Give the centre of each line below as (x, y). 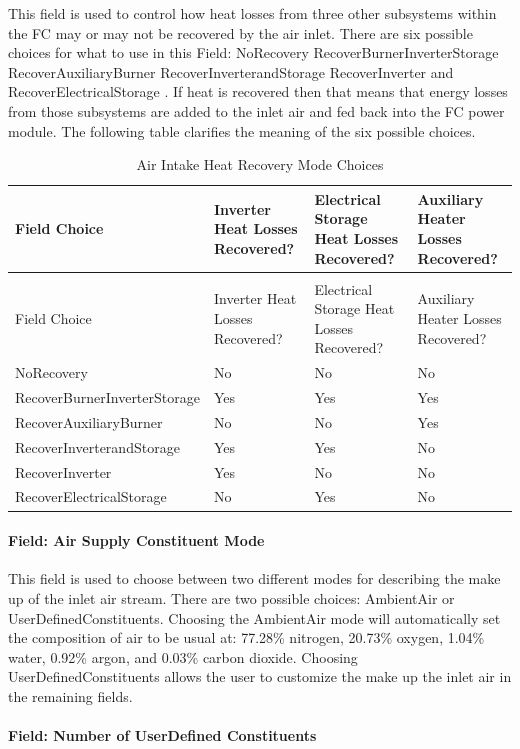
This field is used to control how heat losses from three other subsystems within (252, 13)
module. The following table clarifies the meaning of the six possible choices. (242, 130)
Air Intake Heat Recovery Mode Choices (260, 164)
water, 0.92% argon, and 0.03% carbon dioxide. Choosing (183, 656)
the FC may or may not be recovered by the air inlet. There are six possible (240, 32)
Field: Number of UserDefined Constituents (162, 735)
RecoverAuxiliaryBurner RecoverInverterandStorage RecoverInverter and (231, 71)
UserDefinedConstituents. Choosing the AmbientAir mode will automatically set (254, 617)
